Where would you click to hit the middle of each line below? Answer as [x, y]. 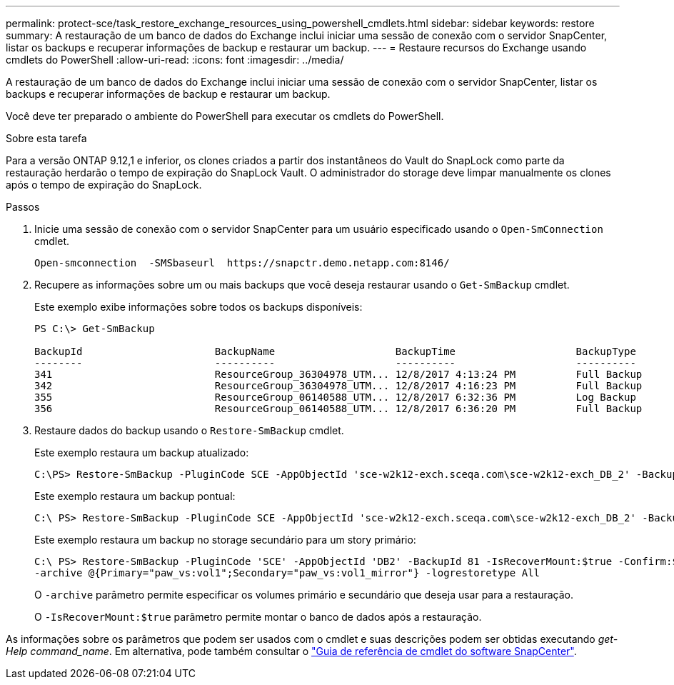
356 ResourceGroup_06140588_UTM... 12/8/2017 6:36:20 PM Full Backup [338, 409]
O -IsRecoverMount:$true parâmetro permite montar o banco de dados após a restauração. [258, 617]
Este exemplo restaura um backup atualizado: [142, 452]
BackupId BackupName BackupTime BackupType [335, 351]
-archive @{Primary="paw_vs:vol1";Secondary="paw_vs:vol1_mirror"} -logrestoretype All [287, 573]
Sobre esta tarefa [46, 138]
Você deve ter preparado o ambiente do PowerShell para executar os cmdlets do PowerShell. [225, 116]
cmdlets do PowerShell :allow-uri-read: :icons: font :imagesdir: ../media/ [175, 60]
